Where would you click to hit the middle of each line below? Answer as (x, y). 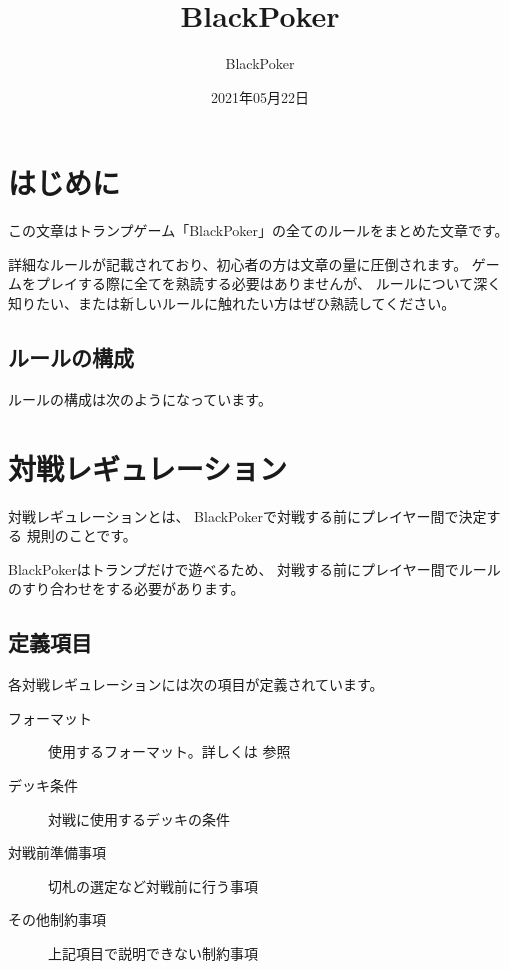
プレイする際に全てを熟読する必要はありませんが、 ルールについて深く (268, 283)
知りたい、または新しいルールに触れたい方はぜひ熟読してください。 (232, 303)
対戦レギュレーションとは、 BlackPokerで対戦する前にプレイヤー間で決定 (247, 515)
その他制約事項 (57, 919)
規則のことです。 (81, 535)
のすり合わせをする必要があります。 (126, 588)
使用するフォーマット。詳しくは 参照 (169, 751)
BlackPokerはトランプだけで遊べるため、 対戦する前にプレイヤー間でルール (254, 568)
